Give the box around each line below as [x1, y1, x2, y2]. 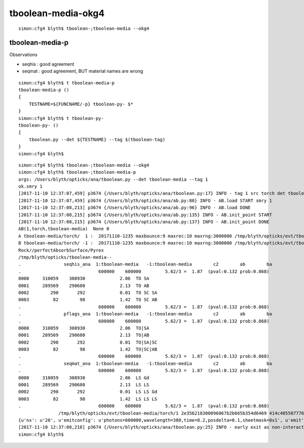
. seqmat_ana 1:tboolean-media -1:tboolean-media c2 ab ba [18, 360, 272, 366]
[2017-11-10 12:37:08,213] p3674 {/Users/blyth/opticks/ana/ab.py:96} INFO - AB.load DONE [18, 205, 251, 211]
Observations [9, 52, 38, 58]
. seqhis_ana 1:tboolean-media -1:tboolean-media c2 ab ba [18, 261, 272, 267]
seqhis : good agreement [22, 61, 74, 67]
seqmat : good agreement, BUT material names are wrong [22, 68, 143, 74]
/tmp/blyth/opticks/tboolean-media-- [18, 255, 112, 260]
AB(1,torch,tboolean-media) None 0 [18, 226, 109, 232]
